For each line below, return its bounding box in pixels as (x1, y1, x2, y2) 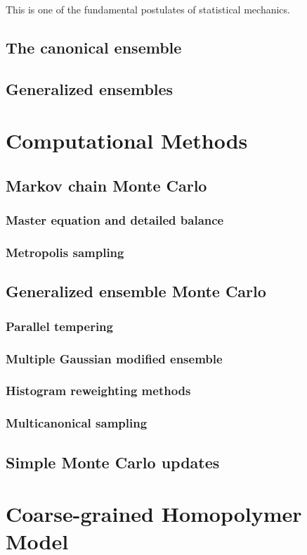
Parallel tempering (6, 317, 113, 335)
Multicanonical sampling (6, 414, 148, 432)
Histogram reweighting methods (6, 382, 191, 399)
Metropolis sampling (6, 244, 124, 261)
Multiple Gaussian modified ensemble (6, 349, 223, 367)
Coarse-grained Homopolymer (6, 499, 302, 528)
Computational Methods (6, 126, 248, 155)
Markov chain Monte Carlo (6, 174, 207, 196)
